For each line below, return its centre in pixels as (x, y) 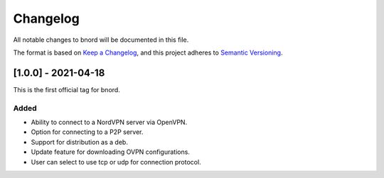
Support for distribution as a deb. (79, 142)
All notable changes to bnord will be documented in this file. (101, 40)
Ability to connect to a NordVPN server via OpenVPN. (109, 122)
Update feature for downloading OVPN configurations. (110, 152)
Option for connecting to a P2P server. (87, 132)
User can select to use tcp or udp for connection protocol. (116, 162)
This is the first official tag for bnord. (66, 89)
